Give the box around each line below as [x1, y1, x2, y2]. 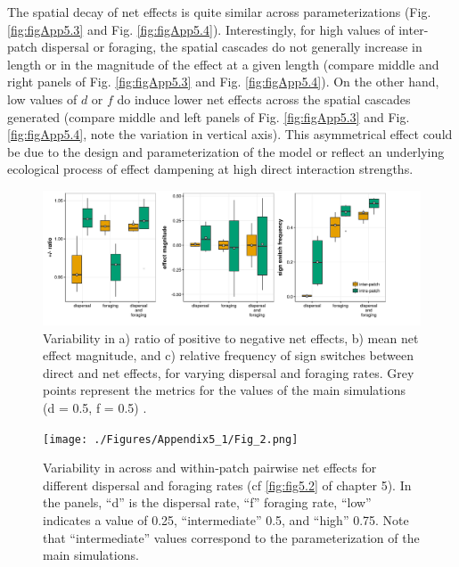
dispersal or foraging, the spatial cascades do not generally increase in [41, 37, 422, 56]
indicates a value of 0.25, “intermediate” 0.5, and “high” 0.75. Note [43, 511, 409, 530]
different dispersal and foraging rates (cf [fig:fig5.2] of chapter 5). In [43, 475, 412, 494]
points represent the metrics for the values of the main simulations [43, 381, 406, 399]
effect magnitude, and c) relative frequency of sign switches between [43, 346, 414, 365]
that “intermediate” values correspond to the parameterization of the [43, 528, 420, 546]
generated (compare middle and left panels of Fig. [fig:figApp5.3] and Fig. [7, 107, 410, 126]
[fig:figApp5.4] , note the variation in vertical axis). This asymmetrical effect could [7, 125, 453, 144]
